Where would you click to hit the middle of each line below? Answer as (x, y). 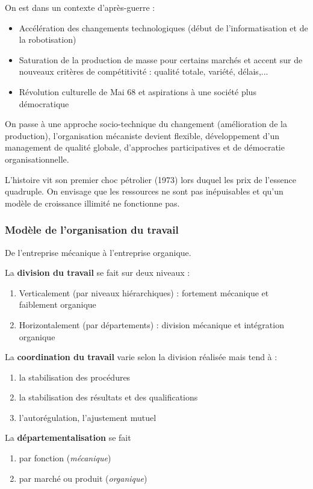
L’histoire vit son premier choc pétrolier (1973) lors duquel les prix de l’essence (150, 179)
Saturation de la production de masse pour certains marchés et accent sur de (161, 59)
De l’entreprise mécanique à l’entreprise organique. (98, 252)
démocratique (44, 103)
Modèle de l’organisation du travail (92, 230)
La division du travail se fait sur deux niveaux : (98, 273)
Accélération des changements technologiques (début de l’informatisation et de (163, 27)
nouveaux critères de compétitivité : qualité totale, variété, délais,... (144, 71)
